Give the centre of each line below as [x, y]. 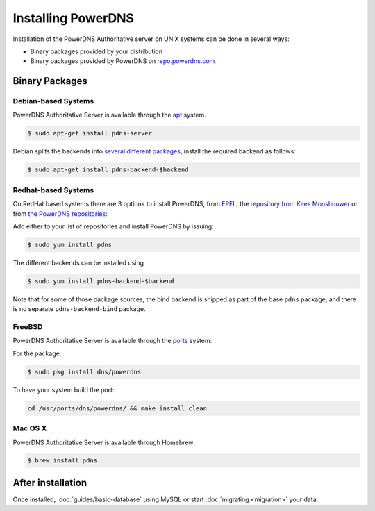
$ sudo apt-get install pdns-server [90, 133]
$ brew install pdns [62, 461]
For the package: [37, 353]
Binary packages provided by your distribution [97, 51]
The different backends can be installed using [78, 262]
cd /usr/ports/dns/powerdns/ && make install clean [117, 408]
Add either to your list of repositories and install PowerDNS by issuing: [114, 226]
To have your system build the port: [64, 389]
